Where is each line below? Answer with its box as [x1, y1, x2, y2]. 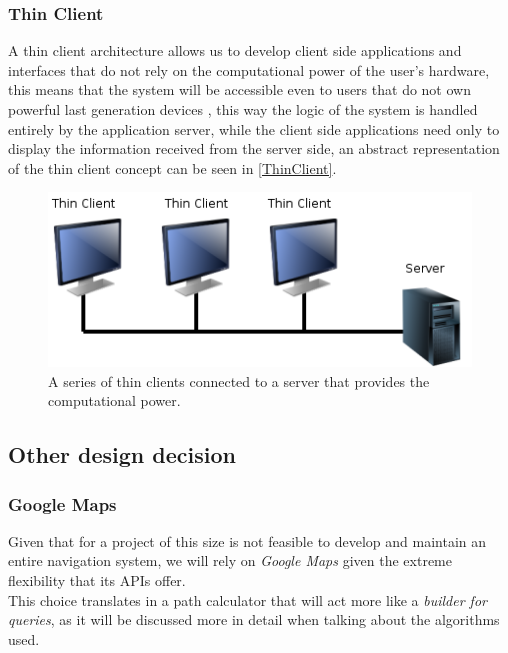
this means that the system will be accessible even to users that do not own [8, 79, 471, 100]
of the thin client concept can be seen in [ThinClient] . [8, 157, 337, 178]
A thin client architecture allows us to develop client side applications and [8, 40, 462, 61]
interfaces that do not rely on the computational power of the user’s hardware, [8, 59, 490, 80]
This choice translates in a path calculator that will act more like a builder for [8, 589, 487, 610]
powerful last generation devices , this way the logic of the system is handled [8, 99, 478, 119]
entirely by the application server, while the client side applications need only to [8, 118, 500, 139]
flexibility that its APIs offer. [8, 570, 186, 591]
